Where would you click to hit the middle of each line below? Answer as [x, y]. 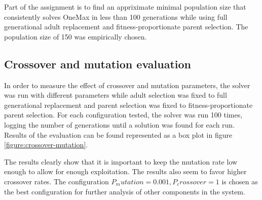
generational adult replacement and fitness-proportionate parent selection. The [126, 27]
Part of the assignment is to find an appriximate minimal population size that [125, 7]
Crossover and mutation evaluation [98, 64]
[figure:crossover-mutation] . [46, 145]
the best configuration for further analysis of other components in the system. [125, 191]
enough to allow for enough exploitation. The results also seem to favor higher [125, 171]
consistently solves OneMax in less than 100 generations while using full [116, 16]
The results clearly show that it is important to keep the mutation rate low [121, 161]
